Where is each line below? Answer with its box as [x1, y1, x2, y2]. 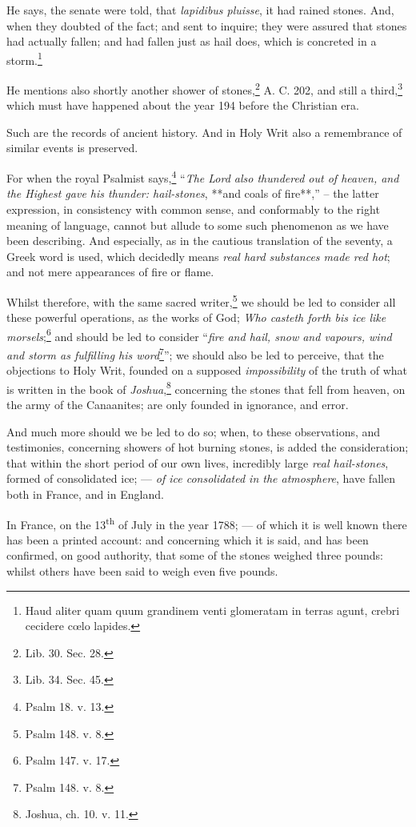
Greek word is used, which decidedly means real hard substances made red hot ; [6, 247, 390, 264]
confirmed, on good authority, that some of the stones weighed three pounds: [6, 547, 384, 564]
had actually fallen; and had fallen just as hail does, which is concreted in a [6, 33, 377, 50]
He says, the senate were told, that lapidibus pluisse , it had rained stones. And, [6, 2, 394, 18]
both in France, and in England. [6, 486, 164, 503]
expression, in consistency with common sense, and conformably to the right [6, 200, 380, 217]
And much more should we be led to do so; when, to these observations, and [6, 423, 381, 440]
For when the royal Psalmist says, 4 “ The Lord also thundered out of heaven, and [6, 167, 399, 186]
